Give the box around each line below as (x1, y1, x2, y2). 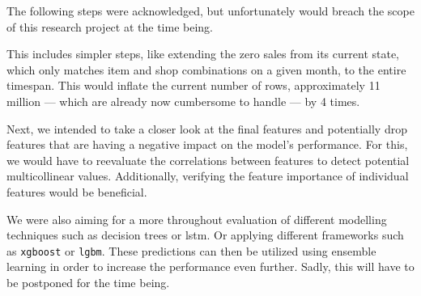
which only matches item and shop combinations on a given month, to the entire (6, 61, 406, 78)
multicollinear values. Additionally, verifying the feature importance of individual (6, 167, 409, 184)
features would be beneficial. (6, 183, 147, 200)
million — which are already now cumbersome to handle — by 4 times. (6, 92, 360, 109)
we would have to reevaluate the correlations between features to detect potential (6, 151, 410, 168)
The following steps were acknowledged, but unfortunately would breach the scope (6, 2, 415, 19)
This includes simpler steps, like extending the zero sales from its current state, (6, 45, 400, 62)
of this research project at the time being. (6, 18, 213, 35)
